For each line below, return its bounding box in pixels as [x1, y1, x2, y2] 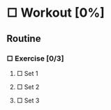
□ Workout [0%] [6, 5, 105, 21]
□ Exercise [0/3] [6, 54, 64, 63]
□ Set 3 [16, 96, 40, 104]
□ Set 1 [16, 69, 38, 77]
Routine [6, 33, 41, 45]
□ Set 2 [16, 82, 40, 91]
